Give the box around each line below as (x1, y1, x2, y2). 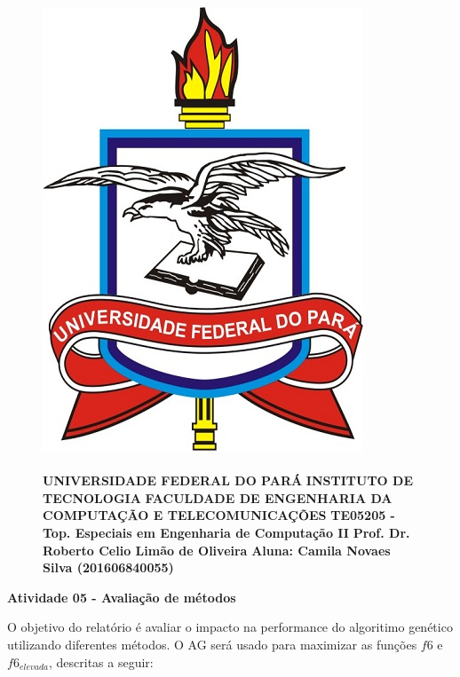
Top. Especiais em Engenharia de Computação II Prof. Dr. (43, 523, 410, 541)
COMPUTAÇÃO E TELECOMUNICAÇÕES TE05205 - (43, 506, 395, 524)
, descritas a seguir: (48, 652, 154, 671)
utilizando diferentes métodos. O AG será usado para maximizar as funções (7, 634, 417, 653)
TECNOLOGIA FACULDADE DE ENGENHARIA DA (43, 488, 393, 507)
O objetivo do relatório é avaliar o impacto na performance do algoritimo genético (7, 618, 453, 636)
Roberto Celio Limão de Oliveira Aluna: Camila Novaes (43, 540, 391, 559)
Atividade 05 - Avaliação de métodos (7, 587, 236, 606)
